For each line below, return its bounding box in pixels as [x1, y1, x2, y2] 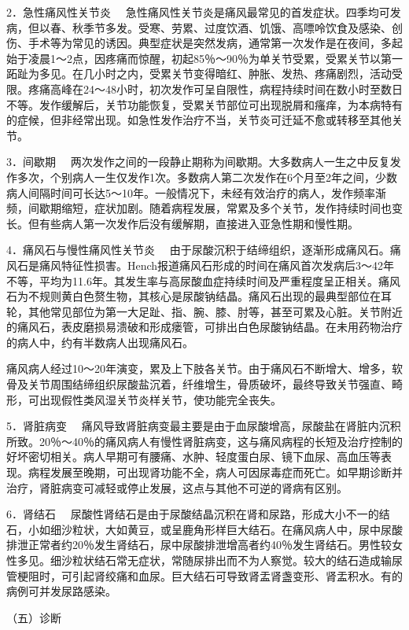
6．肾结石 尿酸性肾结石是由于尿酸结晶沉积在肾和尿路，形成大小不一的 [6, 506, 379, 522]
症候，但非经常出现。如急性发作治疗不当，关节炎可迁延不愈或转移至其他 [17, 112, 392, 128]
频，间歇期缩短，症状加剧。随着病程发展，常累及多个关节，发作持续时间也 [6, 200, 392, 216]
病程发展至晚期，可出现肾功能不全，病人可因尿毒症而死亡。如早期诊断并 [28, 464, 403, 481]
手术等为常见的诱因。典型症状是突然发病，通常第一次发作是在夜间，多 [28, 35, 392, 51]
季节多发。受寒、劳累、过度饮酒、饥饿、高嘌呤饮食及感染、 [83, 19, 392, 35]
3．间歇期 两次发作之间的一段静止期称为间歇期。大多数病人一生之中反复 [6, 153, 390, 170]
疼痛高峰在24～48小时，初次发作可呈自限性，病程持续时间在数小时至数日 [28, 80, 403, 97]
